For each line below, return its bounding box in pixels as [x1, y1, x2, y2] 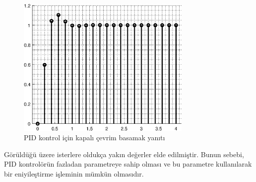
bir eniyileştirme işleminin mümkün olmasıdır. [4, 168, 144, 179]
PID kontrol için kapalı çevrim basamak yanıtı [24, 132, 165, 143]
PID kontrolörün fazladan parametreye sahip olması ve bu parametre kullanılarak [4, 159, 252, 169]
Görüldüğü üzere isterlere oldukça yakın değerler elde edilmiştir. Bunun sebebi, [4, 149, 244, 159]
